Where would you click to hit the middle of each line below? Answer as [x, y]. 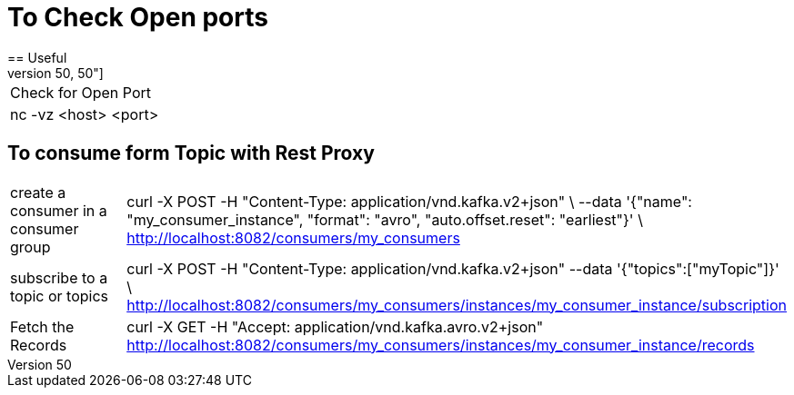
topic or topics [60, 296]
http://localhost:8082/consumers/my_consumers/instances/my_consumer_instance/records [441, 345]
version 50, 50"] [55, 73]
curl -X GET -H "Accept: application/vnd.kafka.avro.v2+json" [335, 326]
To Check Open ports [138, 17]
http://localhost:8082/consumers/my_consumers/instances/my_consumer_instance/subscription [457, 305]
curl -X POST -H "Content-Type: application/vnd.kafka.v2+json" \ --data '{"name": [409, 201]
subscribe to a [59, 277]
